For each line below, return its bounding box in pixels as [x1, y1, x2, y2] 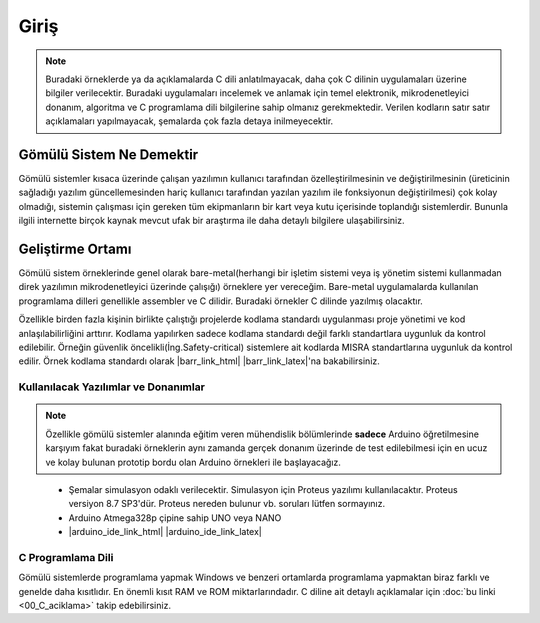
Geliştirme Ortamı [18, 241, 132, 257]
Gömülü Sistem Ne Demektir [18, 146, 199, 163]
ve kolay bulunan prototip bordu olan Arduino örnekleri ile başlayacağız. [45, 456, 342, 468]
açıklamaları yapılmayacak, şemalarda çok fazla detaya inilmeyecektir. [45, 115, 334, 127]
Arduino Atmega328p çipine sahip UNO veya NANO [68, 511, 282, 524]
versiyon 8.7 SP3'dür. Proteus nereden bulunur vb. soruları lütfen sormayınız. [68, 498, 385, 510]
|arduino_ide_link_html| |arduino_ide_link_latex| [68, 526, 262, 538]
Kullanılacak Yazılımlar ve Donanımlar [18, 380, 205, 394]
